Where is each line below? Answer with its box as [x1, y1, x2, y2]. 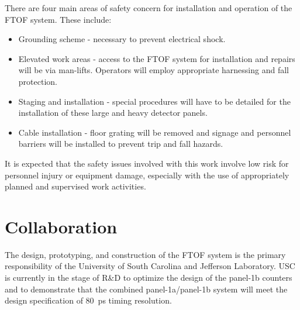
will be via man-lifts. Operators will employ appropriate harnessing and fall [18, 64, 289, 76]
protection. [18, 75, 57, 87]
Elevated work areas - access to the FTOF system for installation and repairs [18, 52, 295, 64]
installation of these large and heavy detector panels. [18, 106, 208, 119]
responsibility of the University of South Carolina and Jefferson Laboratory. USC [5, 260, 295, 272]
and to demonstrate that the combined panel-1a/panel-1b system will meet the [5, 283, 288, 295]
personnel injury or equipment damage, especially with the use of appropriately [5, 168, 289, 181]
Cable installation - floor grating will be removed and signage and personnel [18, 126, 291, 138]
